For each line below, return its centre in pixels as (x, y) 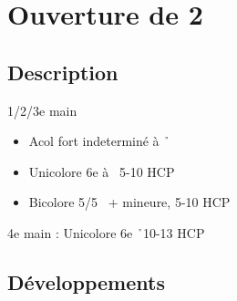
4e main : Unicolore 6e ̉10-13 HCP (106, 232)
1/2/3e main (42, 110)
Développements (86, 281)
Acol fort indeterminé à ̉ (99, 141)
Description (63, 72)
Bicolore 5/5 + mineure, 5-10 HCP (129, 202)
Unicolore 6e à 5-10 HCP (102, 171)
